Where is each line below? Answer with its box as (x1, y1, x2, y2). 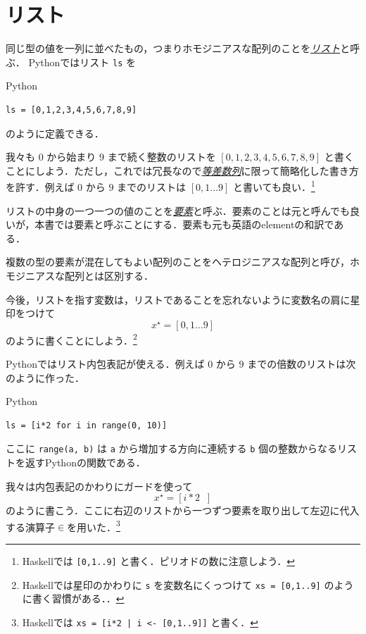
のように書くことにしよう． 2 (6, 330, 137, 347)
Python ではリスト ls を (28, 54, 137, 69)
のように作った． (6, 370, 84, 385)
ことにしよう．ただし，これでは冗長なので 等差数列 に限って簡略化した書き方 (6, 163, 359, 178)
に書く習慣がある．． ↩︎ (22, 591, 125, 606)
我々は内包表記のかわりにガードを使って (6, 478, 193, 493)
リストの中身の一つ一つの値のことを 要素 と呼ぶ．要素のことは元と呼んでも (6, 203, 351, 218)
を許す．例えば (6, 180, 75, 194)
